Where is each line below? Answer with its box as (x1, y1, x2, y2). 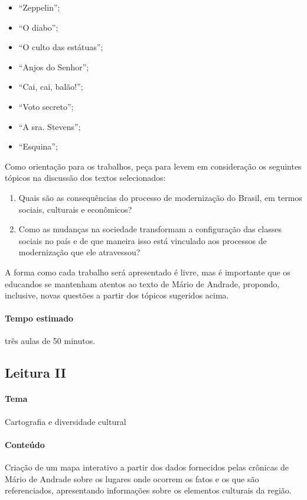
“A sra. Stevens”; (18, 120, 81, 132)
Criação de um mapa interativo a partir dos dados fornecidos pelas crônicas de (5, 461, 289, 473)
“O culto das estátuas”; (18, 41, 103, 53)
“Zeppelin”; (18, 1, 60, 13)
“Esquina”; (18, 140, 58, 152)
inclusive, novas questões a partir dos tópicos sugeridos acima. (5, 289, 229, 301)
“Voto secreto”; (18, 100, 74, 112)
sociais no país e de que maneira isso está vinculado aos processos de (18, 234, 267, 246)
